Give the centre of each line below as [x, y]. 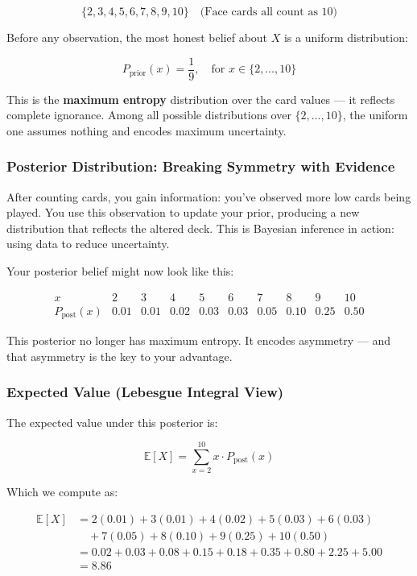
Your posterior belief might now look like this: [120, 271]
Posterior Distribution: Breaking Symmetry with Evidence [201, 166]
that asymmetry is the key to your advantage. [120, 356]
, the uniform [375, 115]
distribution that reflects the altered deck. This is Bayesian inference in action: [200, 228]
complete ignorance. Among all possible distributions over [149, 115]
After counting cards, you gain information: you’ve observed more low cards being [209, 196]
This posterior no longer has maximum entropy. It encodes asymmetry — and [198, 340]
